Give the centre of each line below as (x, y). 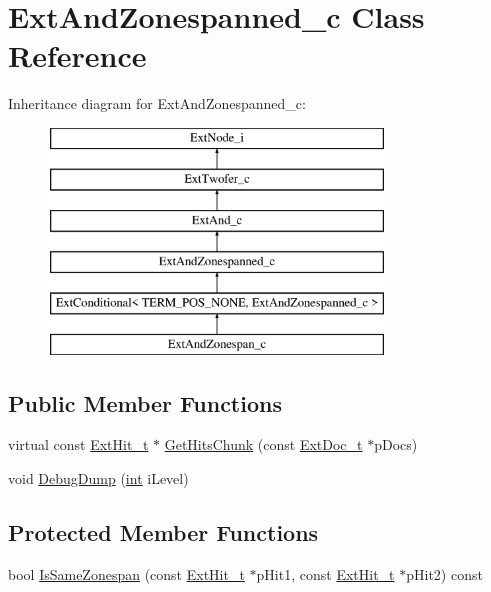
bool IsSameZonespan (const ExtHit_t (126, 573)
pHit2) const (444, 573)
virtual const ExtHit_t (78, 444)
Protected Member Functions (163, 532)
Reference (77, 55)
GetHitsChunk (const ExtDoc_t (263, 444)
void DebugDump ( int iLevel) (98, 478)
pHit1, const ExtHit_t (325, 573)
